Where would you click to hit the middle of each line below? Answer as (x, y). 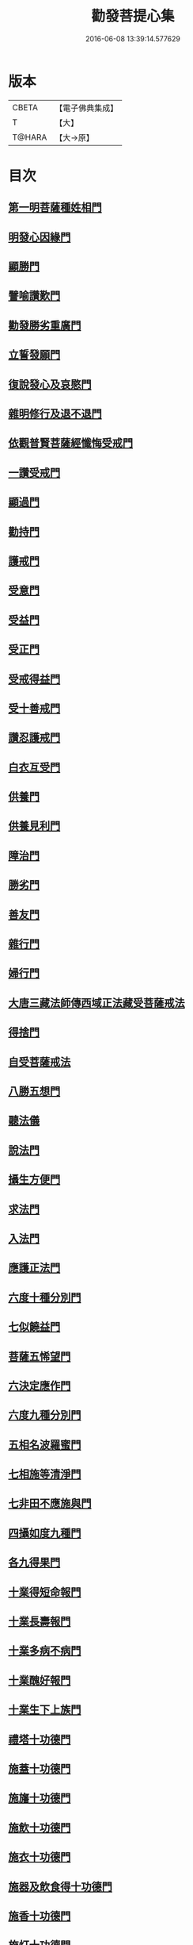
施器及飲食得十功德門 (60, 1887)
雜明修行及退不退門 (55, 414)
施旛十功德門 (40, 1798)
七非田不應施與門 (50, 1503)
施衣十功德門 (40, 1857)
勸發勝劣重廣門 (45, 325)
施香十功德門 (40, 1916)
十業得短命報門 (45, 1592)
